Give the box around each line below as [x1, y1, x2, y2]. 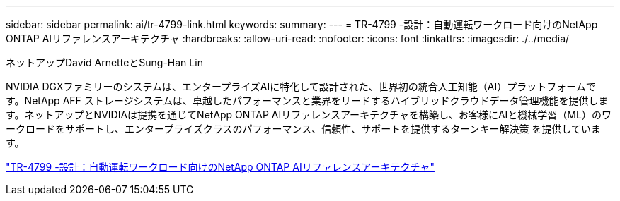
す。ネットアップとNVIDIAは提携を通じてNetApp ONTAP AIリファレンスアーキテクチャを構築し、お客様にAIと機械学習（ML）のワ [6, 109, 612, 121]
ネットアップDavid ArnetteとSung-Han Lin [6, 56, 203, 68]
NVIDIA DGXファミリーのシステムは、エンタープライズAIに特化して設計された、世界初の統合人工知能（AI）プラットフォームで [6, 80, 596, 92]
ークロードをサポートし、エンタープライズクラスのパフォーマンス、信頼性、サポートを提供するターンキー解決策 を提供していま [6, 123, 601, 135]
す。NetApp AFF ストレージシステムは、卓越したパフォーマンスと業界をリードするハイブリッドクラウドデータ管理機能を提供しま [6, 95, 609, 106]
